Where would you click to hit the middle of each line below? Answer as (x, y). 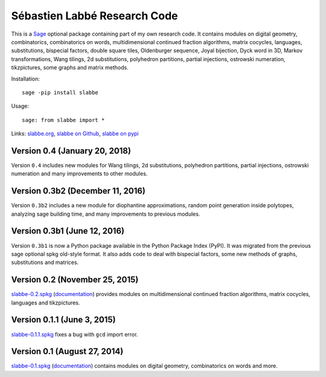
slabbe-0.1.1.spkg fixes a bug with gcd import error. (75, 334)
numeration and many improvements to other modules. (79, 174)
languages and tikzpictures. (46, 303)
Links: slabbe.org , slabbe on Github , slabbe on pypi (75, 134)
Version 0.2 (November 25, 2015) (75, 280)
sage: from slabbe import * (63, 120)
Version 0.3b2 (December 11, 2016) (78, 191)
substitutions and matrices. (45, 262)
